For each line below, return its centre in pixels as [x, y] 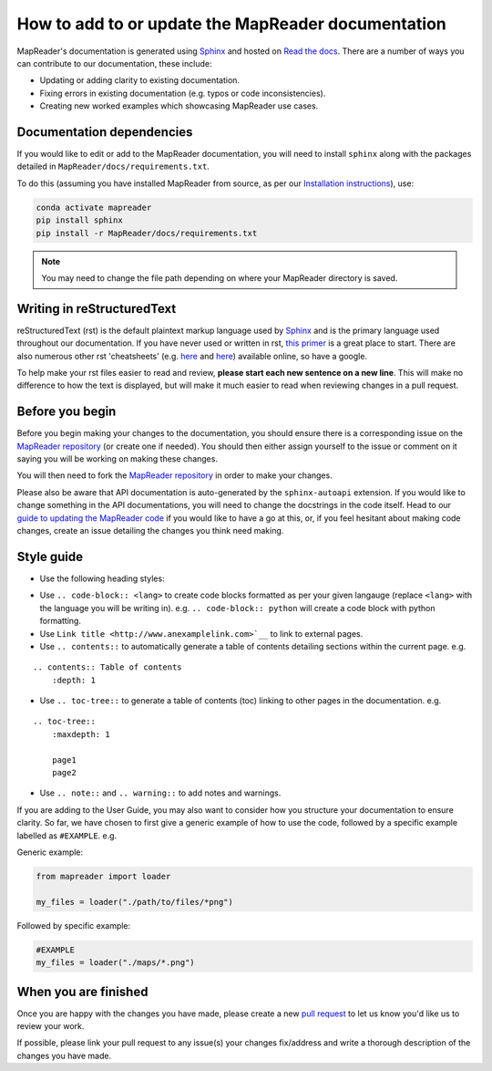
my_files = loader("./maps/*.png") [115, 963]
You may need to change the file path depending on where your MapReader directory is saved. [220, 277]
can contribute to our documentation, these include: [114, 63]
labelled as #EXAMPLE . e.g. [67, 836]
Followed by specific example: [74, 925]
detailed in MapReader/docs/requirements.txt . [113, 166]
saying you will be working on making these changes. [118, 459]
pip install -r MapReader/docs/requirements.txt [147, 233]
